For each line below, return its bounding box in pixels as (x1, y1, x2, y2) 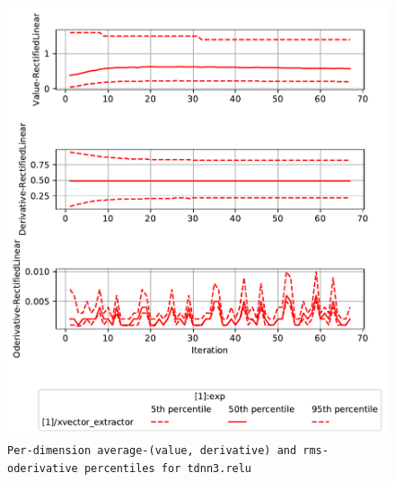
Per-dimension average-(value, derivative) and (7, 444, 297, 458)
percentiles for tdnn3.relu (83, 461, 252, 475)
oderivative (7, 461, 78, 475)
